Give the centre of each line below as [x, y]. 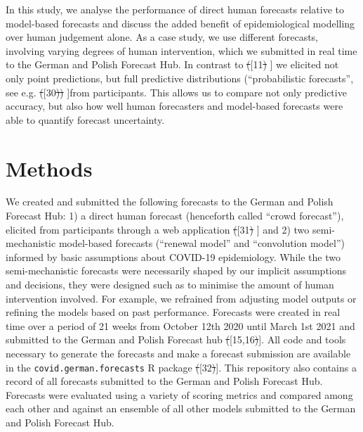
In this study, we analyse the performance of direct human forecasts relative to [175, 9]
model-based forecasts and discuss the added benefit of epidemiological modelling [180, 23]
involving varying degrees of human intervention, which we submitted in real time [181, 50]
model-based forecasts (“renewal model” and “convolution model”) [202, 243]
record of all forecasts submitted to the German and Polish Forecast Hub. [164, 381]
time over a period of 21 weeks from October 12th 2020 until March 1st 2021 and [180, 325]
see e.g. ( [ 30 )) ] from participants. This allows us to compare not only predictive [176, 92]
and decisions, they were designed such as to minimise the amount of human [170, 285]
